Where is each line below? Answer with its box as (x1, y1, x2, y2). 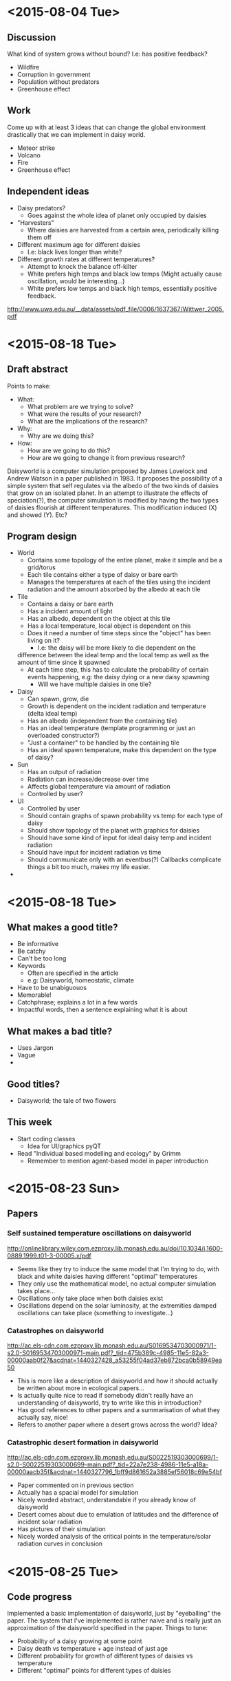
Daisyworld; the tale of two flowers (16, 1097, 117, 1105)
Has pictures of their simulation (16, 1525, 107, 1533)
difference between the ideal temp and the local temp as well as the (16, 651, 210, 659)
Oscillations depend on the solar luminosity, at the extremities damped (16, 1301, 217, 1310)
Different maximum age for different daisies (16, 240, 141, 248)
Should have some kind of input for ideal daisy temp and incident (27, 833, 212, 842)
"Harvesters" (16, 218, 55, 227)
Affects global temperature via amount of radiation (27, 782, 170, 791)
